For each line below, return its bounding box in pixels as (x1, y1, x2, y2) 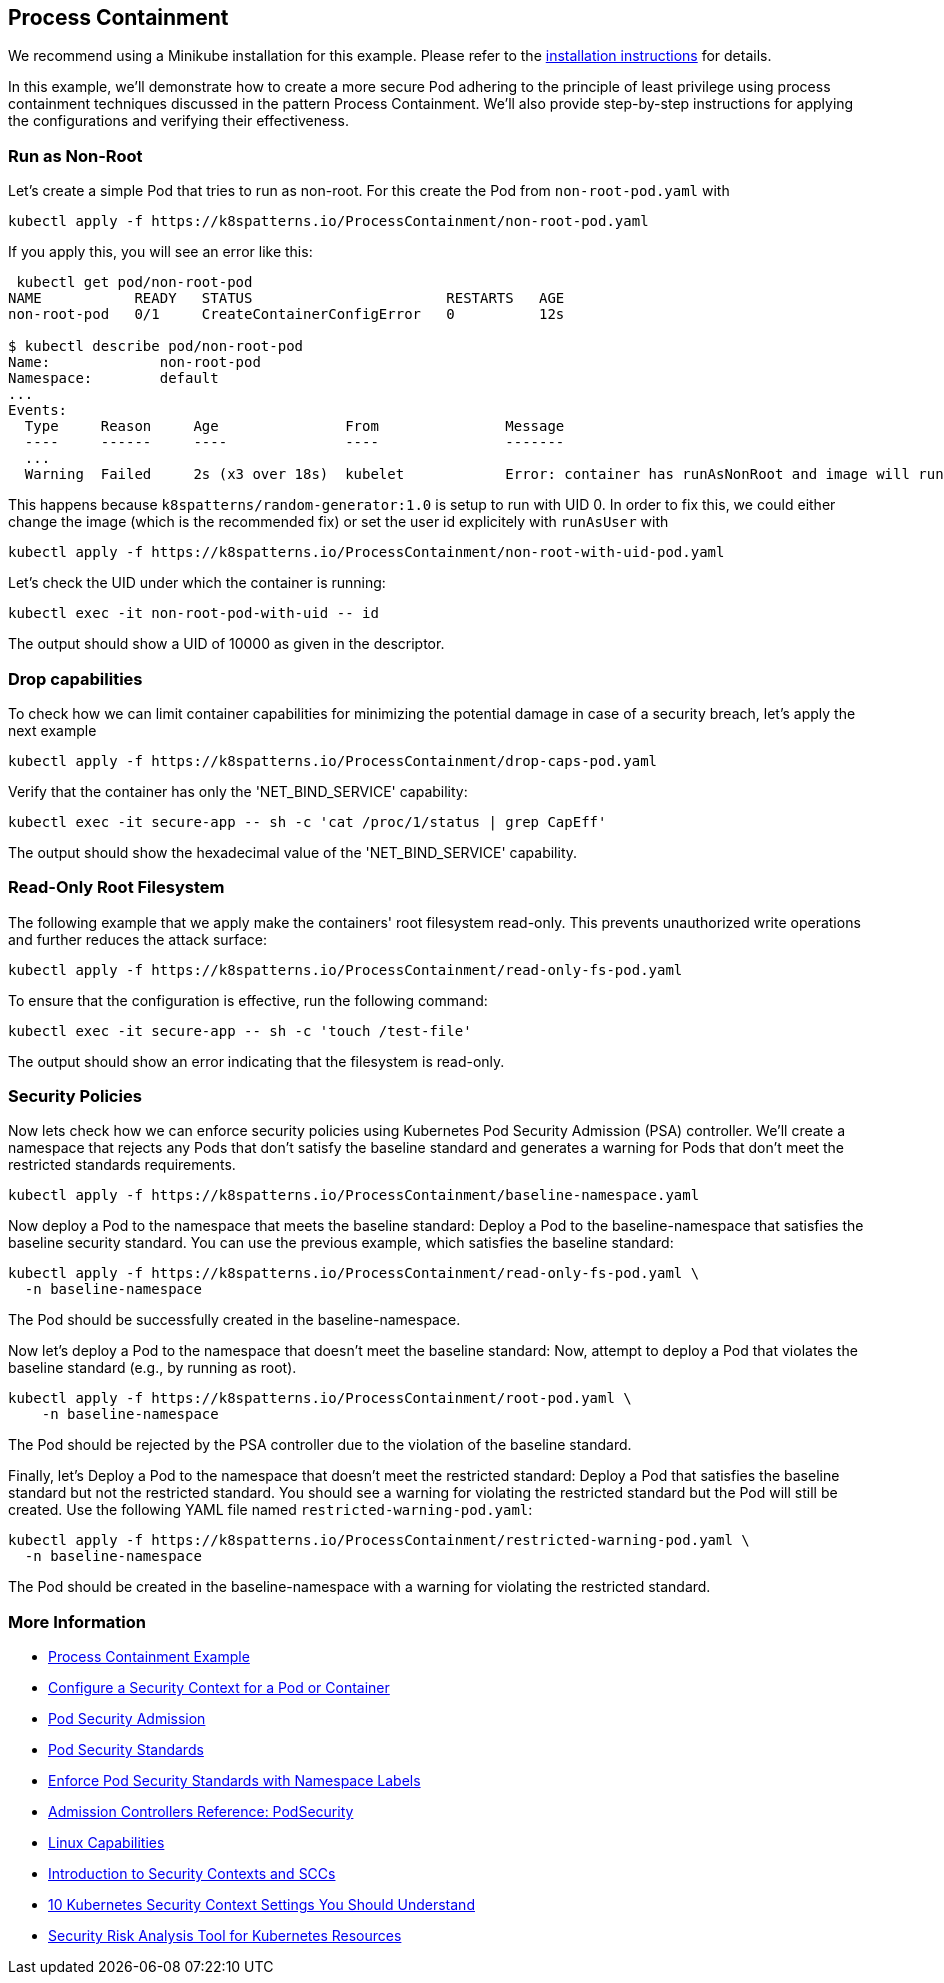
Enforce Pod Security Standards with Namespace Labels (48, 1772, 421, 1790)
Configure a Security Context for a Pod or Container (48, 1679, 390, 1697)
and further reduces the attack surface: (8, 930, 268, 948)
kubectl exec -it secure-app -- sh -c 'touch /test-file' (8, 1022, 472, 1039)
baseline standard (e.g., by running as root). (8, 1359, 297, 1377)
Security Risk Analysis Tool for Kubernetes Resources (48, 1927, 402, 1945)
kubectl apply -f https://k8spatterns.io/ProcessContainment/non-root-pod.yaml (8, 213, 649, 230)
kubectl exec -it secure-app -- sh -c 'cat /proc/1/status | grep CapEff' (8, 813, 607, 830)
